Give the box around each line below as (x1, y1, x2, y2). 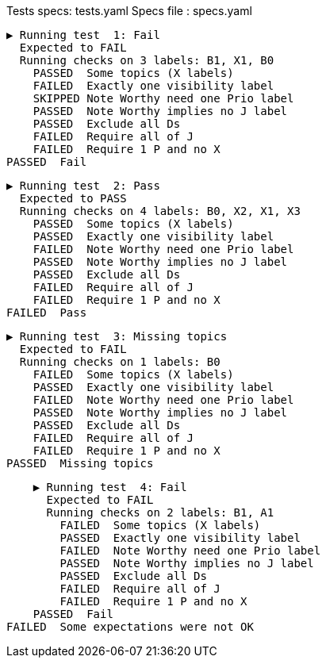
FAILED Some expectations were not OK (6, 620, 254, 633)
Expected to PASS (19, 192, 127, 205)
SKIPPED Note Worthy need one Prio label (33, 92, 294, 105)
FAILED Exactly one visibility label (33, 79, 274, 92)
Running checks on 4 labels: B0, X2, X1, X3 (19, 205, 301, 217)
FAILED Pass (6, 306, 87, 319)
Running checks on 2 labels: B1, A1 (46, 506, 274, 519)
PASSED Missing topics (6, 457, 154, 470)
